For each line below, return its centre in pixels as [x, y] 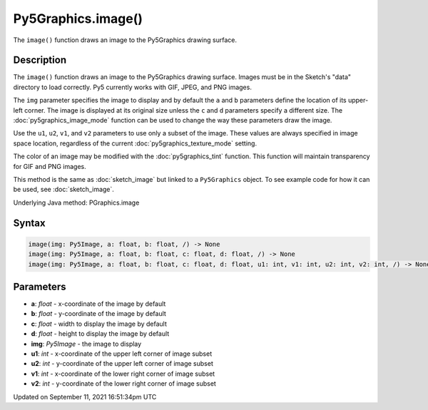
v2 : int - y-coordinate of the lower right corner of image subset [124, 384]
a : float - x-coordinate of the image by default [98, 304]
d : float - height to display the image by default [100, 334]
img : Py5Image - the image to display [86, 344]
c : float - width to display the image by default [99, 324]
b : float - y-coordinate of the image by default [99, 314]
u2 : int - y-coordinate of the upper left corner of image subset [122, 364]
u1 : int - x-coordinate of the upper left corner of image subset [122, 354]
